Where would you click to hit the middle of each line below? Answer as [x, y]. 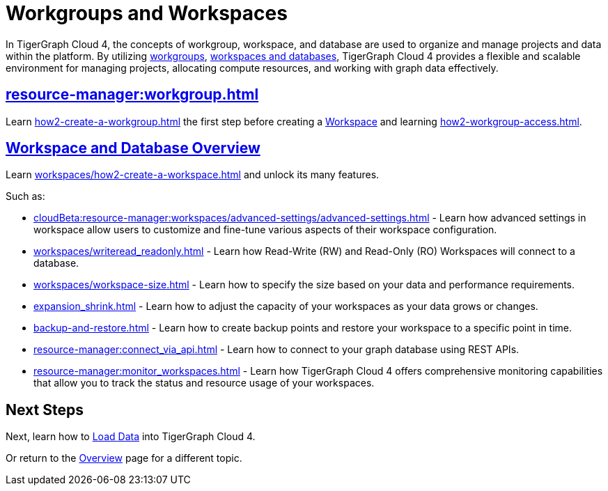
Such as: [25, 196]
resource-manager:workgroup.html [132, 95]
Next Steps [45, 410]
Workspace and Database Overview [133, 148]
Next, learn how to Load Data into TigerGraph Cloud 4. [131, 437]
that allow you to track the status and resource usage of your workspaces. [204, 383]
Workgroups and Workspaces [147, 13]
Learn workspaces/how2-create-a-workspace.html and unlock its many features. [193, 175]
